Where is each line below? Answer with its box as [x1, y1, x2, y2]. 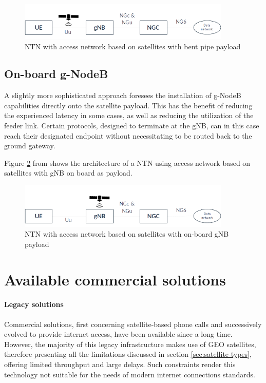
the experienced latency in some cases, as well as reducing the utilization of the [4, 110, 254, 121]
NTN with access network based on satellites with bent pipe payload [25, 41, 241, 51]
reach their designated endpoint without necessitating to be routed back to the [4, 130, 252, 141]
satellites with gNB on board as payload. [4, 167, 132, 178]
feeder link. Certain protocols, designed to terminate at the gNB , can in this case [4, 120, 259, 131]
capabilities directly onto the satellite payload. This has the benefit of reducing [4, 100, 253, 110]
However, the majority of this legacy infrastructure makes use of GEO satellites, [4, 338, 256, 349]
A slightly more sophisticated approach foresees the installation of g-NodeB [4, 90, 241, 101]
